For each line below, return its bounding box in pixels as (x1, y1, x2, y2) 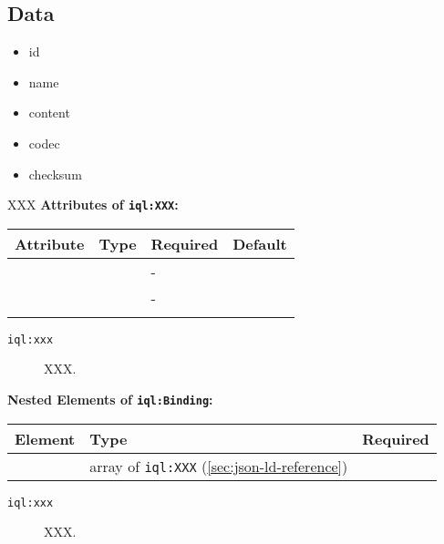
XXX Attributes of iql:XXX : (7, 195, 179, 214)
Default (232, 232, 287, 254)
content (28, 103, 70, 122)
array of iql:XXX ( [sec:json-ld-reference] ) (89, 455, 348, 477)
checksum (28, 164, 82, 183)
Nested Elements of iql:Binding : (7, 390, 213, 409)
